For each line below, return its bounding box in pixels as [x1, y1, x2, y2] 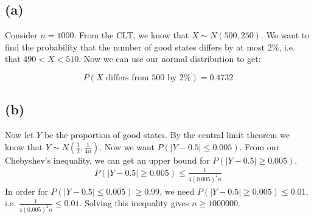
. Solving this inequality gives [79, 196, 189, 209]
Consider [5, 29, 38, 41]
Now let [5, 128, 34, 141]
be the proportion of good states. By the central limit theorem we [44, 128, 290, 141]
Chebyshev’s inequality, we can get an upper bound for [5, 153, 210, 166]
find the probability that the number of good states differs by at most [5, 40, 265, 53]
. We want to [260, 29, 310, 41]
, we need [159, 184, 195, 197]
